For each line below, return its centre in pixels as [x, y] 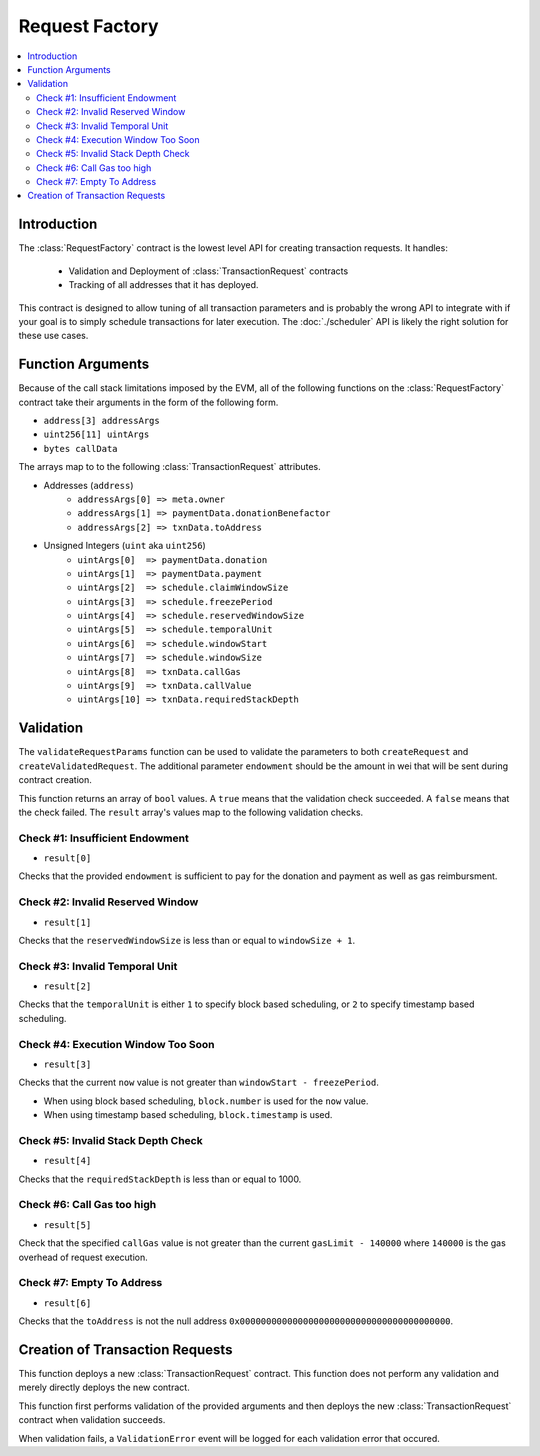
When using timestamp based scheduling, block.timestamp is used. [188, 1115]
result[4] [67, 1161]
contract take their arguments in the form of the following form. [148, 402]
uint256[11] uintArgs [96, 434]
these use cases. [53, 336]
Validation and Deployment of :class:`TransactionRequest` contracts [208, 271]
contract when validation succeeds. [92, 1420]
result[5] [67, 1224]
